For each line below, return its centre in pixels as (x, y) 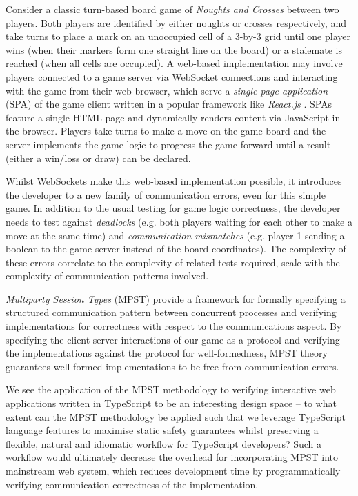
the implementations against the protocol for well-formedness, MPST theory (167, 353)
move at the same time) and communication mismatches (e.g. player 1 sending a (175, 235)
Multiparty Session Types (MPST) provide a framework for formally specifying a (176, 298)
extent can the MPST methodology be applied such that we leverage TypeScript (176, 416)
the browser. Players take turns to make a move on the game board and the (166, 131)
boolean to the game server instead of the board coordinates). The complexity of (176, 249)
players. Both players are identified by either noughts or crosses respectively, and (176, 22)
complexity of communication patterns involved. (107, 276)
